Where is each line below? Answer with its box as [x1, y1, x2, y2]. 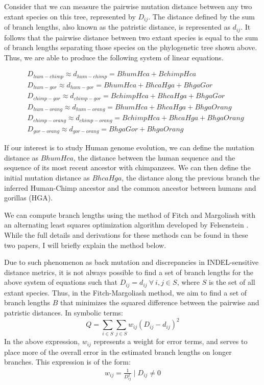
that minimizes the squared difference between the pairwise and [60, 297, 259, 308]
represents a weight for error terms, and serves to [93, 336, 248, 347]
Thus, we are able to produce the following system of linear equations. [4, 52, 224, 62]
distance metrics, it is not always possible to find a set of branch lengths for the [4, 266, 253, 277]
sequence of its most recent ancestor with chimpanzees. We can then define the [4, 162, 251, 173]
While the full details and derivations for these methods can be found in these [4, 229, 248, 240]
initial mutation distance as [4, 172, 90, 183]
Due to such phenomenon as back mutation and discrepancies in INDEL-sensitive [4, 257, 259, 267]
